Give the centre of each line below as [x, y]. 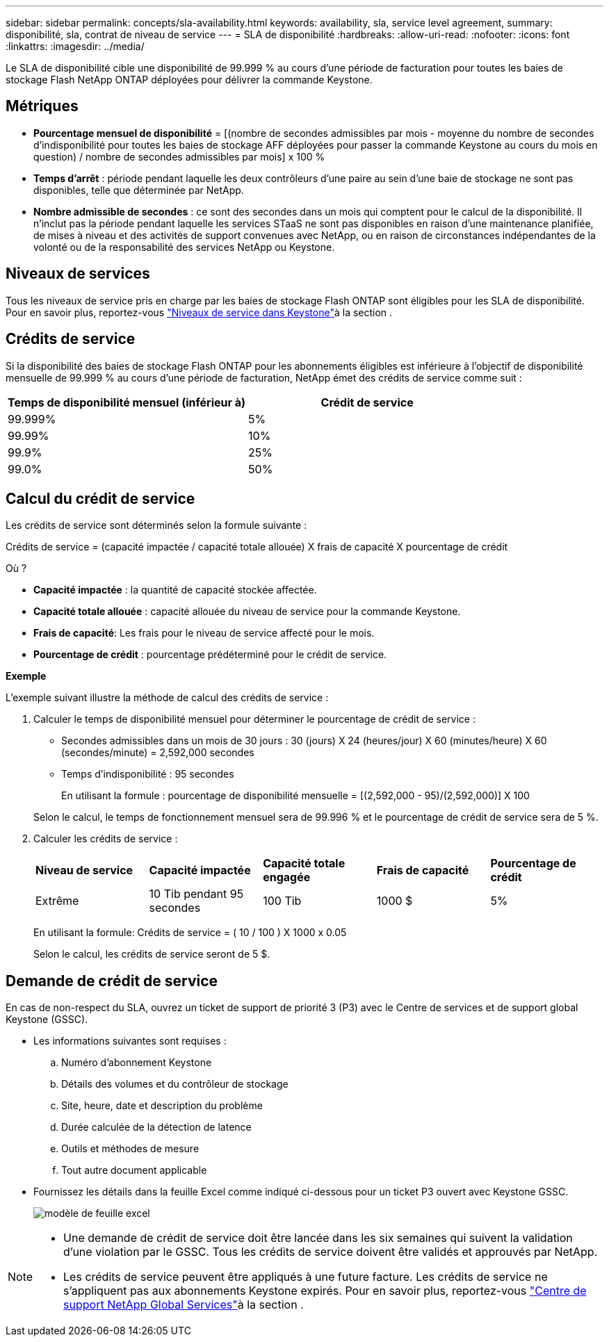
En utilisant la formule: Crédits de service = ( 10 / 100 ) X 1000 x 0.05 [190, 933]
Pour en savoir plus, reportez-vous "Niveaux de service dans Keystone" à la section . [199, 312]
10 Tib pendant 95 [196, 894]
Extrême [57, 901]
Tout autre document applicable [134, 1170]
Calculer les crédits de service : [106, 839]
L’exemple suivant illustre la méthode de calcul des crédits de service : [167, 698]
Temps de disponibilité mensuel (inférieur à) [127, 402]
